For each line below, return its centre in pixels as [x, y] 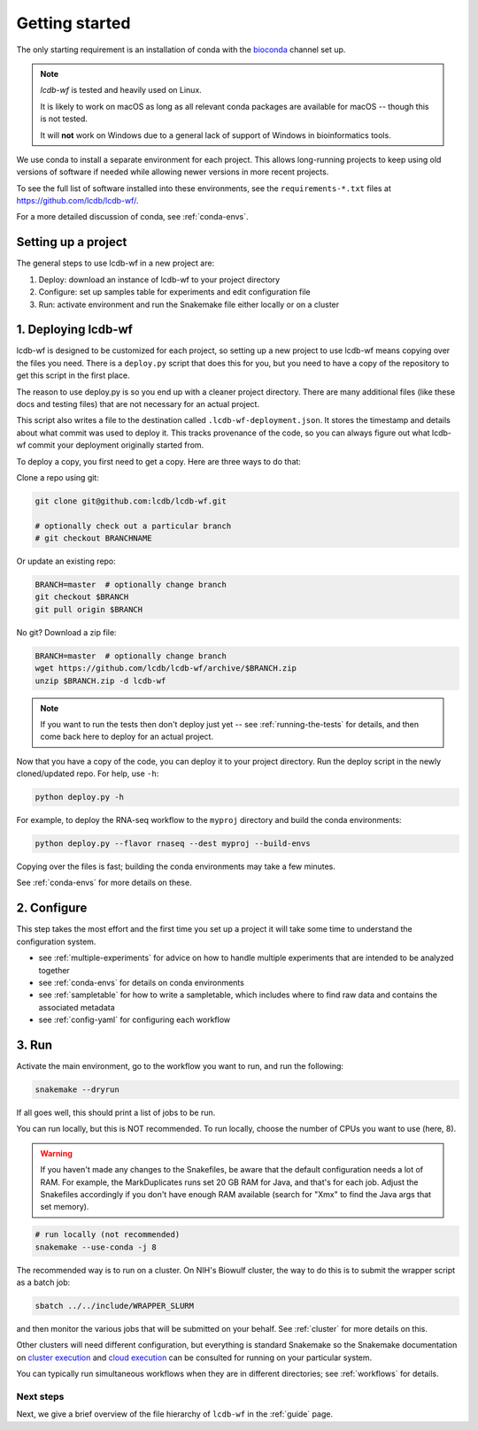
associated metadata [77, 1007]
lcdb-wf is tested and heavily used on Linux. [121, 90]
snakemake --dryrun [77, 1090]
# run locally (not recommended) [108, 1235]
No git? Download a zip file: [66, 632]
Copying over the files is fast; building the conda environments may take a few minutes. [176, 866]
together [54, 970]
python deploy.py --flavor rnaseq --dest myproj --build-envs [173, 844]
